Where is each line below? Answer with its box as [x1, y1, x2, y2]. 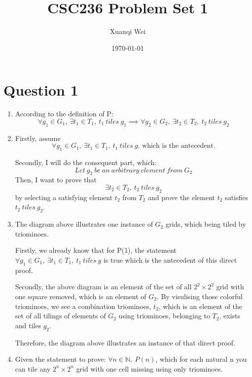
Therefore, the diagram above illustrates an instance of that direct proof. [15, 337, 235, 347]
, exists [219, 310, 241, 321]
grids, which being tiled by [165, 219, 246, 229]
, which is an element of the [158, 301, 243, 311]
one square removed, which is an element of [15, 291, 146, 301]
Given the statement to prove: [15, 354, 106, 364]
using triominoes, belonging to [118, 310, 210, 321]
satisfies [225, 192, 249, 202]
